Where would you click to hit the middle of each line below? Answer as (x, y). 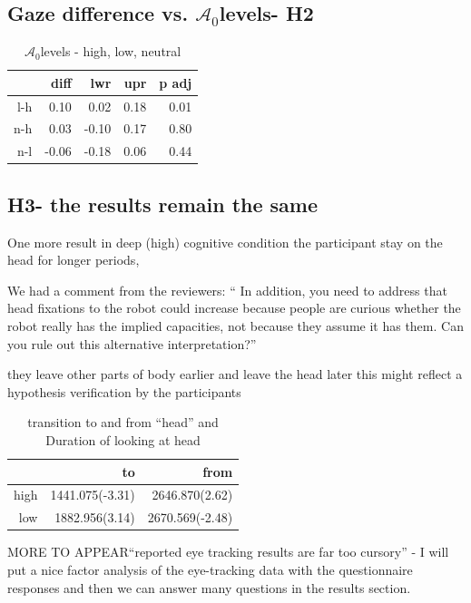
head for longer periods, (74, 260)
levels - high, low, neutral (111, 51)
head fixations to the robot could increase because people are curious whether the (234, 308)
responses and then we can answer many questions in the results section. (209, 587)
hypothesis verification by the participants (124, 391)
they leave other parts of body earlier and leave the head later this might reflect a (235, 374)
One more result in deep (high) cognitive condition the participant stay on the (225, 242)
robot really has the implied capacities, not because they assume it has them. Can (235, 326)
